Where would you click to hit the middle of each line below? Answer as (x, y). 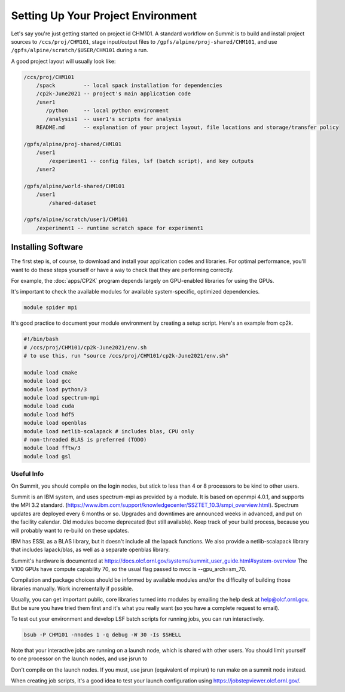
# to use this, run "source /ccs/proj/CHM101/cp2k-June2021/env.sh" (126, 356)
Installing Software (47, 247)
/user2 (46, 169)
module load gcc (48, 381)
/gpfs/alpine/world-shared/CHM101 (74, 186)
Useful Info (28, 474)
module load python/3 (55, 389)
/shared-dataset (73, 203)
